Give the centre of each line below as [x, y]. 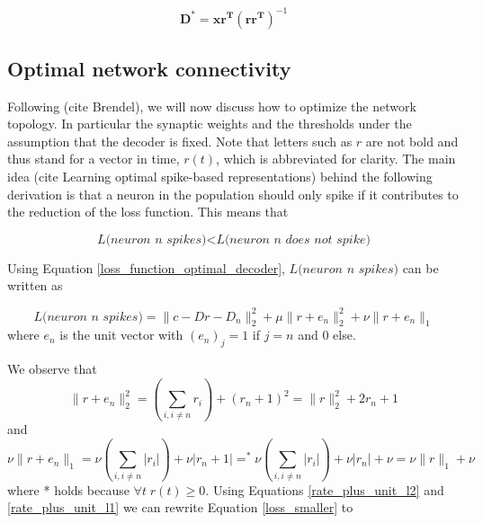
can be [420, 267]
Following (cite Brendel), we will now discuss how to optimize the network [212, 106]
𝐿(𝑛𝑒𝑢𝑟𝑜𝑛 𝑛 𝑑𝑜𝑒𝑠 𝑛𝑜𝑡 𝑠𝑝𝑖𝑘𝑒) [293, 239]
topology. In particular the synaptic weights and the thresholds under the [210, 124]
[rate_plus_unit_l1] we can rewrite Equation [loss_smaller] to [180, 507]
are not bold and [412, 141]
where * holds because [68, 489]
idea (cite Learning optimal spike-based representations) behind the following [220, 177]
